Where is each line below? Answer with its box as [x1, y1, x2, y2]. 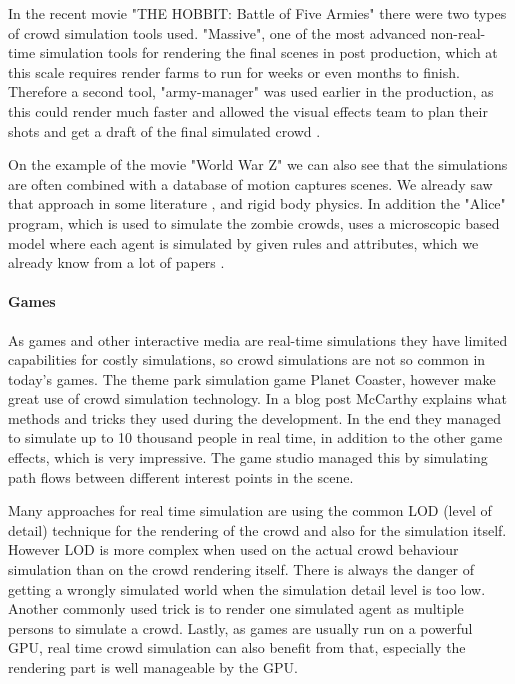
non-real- [430, 22, 486, 43]
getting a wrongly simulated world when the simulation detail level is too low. [8, 578, 486, 599]
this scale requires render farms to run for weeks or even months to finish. [8, 61, 460, 82]
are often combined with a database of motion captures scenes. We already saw [8, 173, 493, 194]
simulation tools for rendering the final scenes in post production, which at [39, 42, 498, 63]
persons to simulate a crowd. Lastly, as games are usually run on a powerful [8, 617, 473, 638]
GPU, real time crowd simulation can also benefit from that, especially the [8, 637, 466, 658]
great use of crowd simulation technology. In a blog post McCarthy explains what [8, 388, 507, 409]
